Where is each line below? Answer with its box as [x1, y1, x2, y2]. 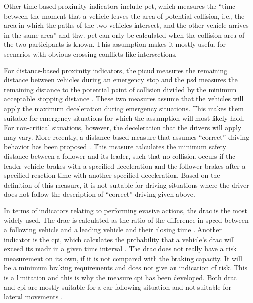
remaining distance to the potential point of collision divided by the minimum [4, 84, 237, 94]
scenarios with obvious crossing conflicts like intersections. [4, 48, 177, 58]
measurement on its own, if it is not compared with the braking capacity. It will [4, 253, 242, 263]
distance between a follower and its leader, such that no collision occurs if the [4, 151, 235, 161]
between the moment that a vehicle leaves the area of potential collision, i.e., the [4, 10, 245, 20]
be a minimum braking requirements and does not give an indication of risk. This [4, 263, 248, 273]
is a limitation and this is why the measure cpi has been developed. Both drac [4, 272, 237, 283]
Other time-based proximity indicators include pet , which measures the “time [4, 1, 235, 11]
